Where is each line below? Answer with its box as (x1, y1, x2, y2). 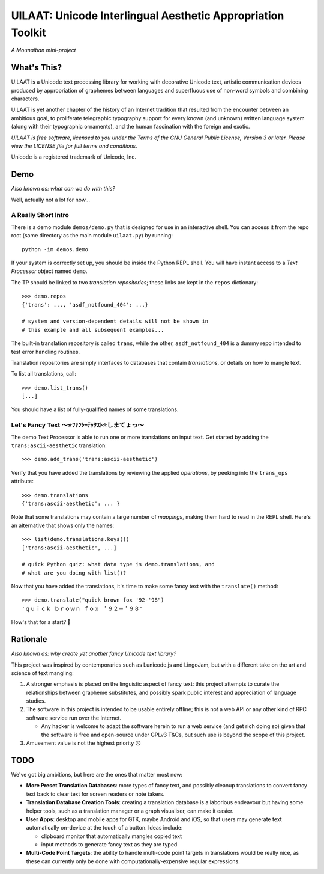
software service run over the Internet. (26, 714, 122, 721)
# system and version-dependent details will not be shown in (22, 318, 209, 325)
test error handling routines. (11, 348, 80, 355)
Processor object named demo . (11, 267, 88, 275)
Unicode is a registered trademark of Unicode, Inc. (11, 153, 136, 160)
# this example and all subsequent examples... (22, 326, 164, 333)
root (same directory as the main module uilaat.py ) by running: (11, 232, 173, 239)
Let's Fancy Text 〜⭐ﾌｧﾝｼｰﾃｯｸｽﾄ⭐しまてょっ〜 (11, 421, 144, 429)
